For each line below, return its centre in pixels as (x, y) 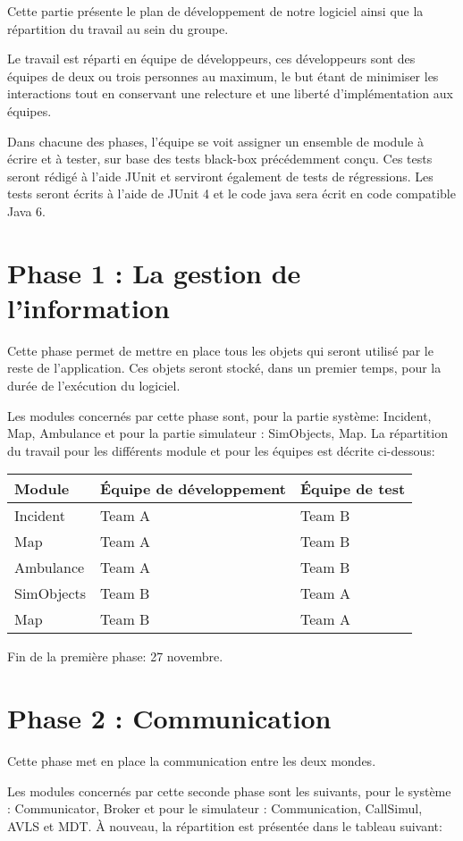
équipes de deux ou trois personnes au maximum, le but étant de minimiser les (223, 76)
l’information (88, 307)
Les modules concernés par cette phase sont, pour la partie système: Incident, (219, 415)
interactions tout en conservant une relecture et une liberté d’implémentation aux (230, 93)
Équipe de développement (193, 489)
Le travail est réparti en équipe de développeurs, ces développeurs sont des (211, 59)
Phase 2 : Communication (169, 718)
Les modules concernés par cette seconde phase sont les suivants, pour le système (229, 791)
